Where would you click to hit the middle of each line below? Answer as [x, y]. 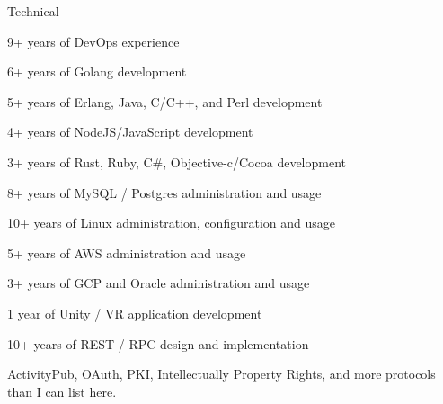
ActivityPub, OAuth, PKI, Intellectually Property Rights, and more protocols [221, 374]
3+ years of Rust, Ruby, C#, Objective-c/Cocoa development [177, 162]
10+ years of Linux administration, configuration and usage [171, 223]
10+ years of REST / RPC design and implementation [158, 343]
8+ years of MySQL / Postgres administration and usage [164, 192]
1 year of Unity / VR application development [135, 313]
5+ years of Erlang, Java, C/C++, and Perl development [165, 101]
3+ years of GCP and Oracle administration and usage [159, 283]
